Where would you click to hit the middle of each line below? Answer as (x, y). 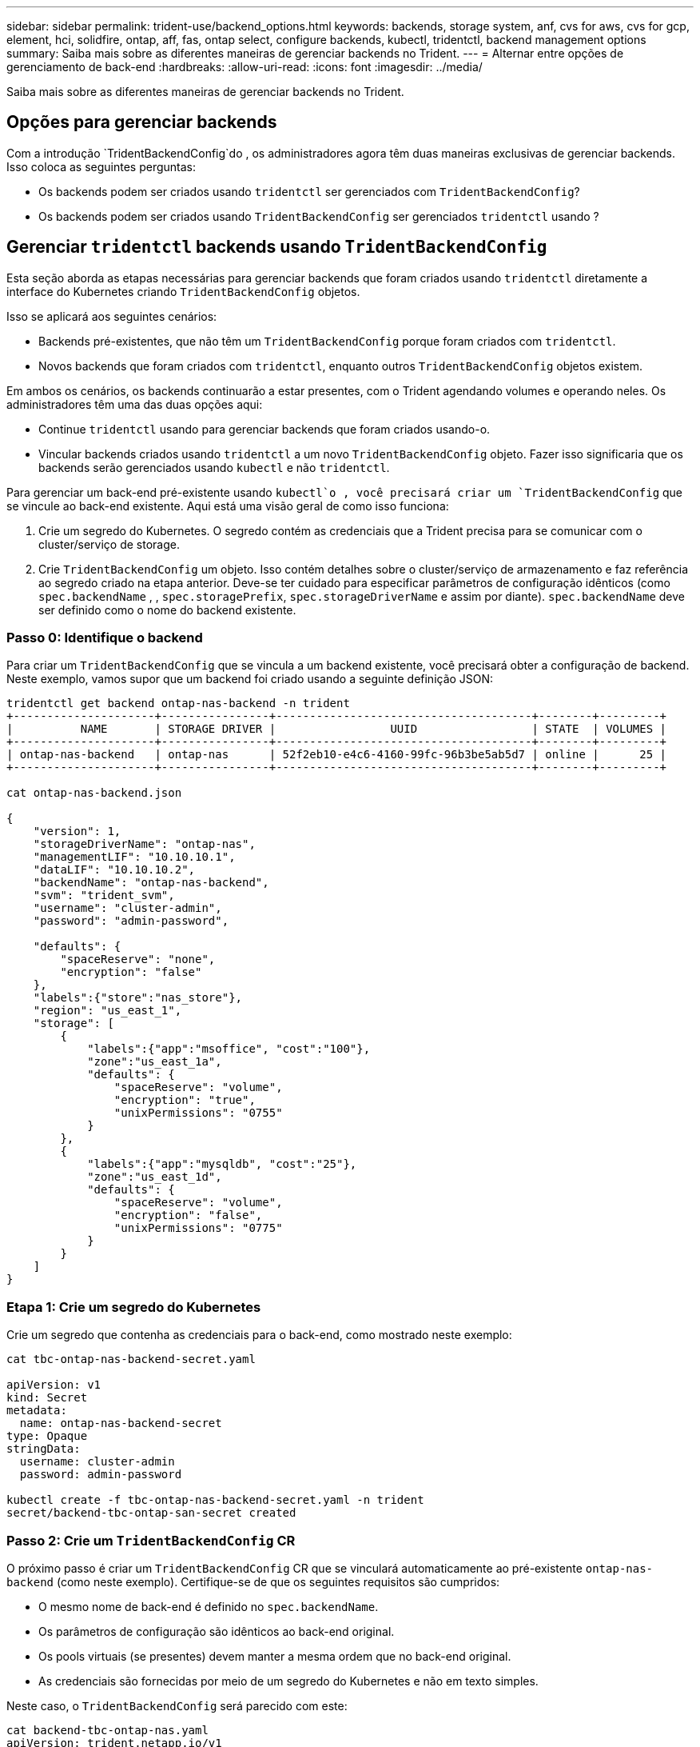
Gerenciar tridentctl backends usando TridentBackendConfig (277, 247)
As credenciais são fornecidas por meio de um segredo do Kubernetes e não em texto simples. (288, 1681)
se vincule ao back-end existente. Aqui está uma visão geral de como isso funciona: (228, 506)
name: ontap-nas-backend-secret (121, 1423)
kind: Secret (47, 1398)
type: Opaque (47, 1436)
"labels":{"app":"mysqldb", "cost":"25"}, (222, 1164)
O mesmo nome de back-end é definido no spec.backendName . (209, 1606)
